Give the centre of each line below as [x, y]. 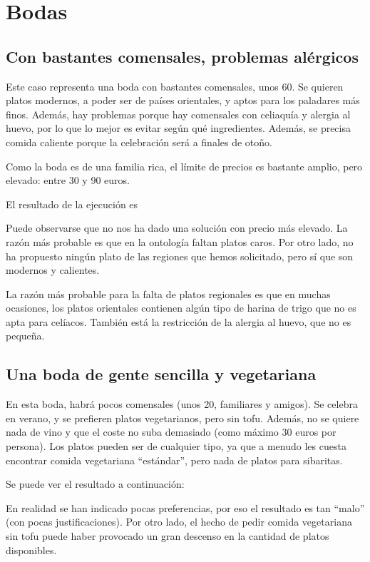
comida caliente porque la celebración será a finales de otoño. [139, 142]
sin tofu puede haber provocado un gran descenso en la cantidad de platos [168, 536]
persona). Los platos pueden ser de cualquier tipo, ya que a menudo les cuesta [176, 446]
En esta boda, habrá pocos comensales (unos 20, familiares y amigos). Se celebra [182, 404]
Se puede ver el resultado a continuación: [95, 484]
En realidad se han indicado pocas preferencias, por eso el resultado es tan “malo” [185, 507]
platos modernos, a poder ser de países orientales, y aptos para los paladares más [183, 100]
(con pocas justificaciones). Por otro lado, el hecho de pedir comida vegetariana [179, 522]
